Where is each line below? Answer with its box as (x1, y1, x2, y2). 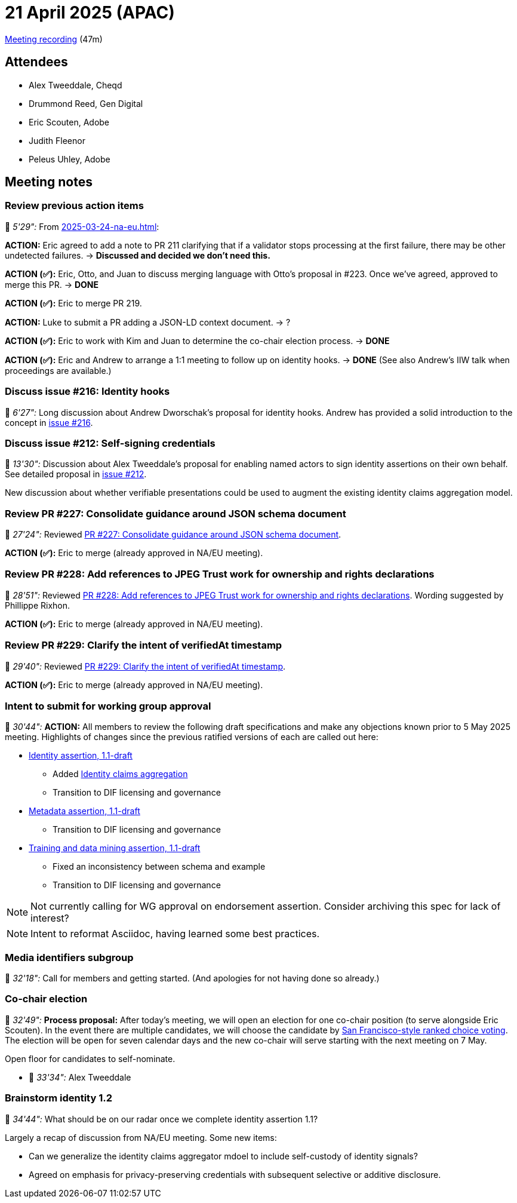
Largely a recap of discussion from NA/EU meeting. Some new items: (5, 1132, 277, 1143)
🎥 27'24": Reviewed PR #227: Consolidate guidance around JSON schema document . (5, 529, 341, 540)
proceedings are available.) (5, 365, 112, 376)
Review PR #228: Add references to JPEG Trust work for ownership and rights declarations (5, 568, 435, 581)
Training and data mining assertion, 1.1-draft (29, 843, 201, 854)
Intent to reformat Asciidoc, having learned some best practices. (30, 928, 320, 940)
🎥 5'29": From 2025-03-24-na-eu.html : (5, 221, 159, 232)
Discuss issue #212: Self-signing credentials (5, 437, 216, 449)
